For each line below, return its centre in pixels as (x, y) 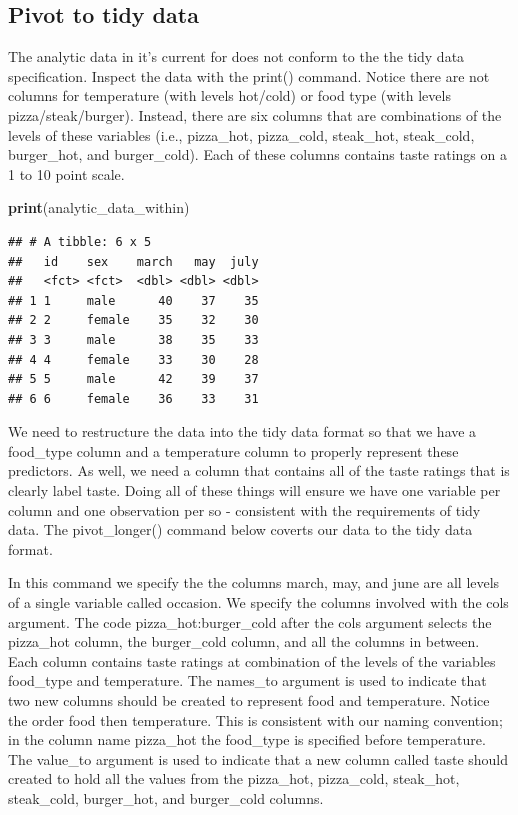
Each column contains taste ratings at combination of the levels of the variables (252, 660)
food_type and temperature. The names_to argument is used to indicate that (247, 680)
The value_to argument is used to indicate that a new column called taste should (258, 758)
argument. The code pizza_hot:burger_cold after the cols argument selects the (250, 621)
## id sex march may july (133, 261)
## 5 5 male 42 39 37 (133, 379)
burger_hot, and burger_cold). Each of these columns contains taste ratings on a (257, 154)
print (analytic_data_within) (99, 207)
